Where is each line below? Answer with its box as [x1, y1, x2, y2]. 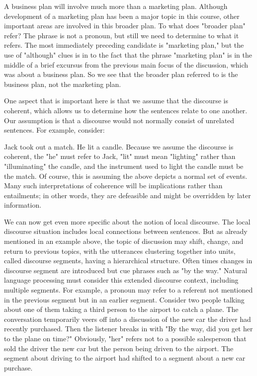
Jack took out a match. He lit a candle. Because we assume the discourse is [4, 141, 234, 151]
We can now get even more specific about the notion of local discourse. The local [4, 216, 251, 226]
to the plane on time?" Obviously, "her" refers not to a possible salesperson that [4, 333, 247, 343]
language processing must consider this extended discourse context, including [4, 275, 239, 285]
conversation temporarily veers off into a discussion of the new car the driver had [4, 313, 251, 324]
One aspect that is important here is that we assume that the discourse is [4, 95, 229, 106]
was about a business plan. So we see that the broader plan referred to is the [4, 69, 238, 79]
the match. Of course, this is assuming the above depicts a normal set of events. [4, 170, 248, 181]
